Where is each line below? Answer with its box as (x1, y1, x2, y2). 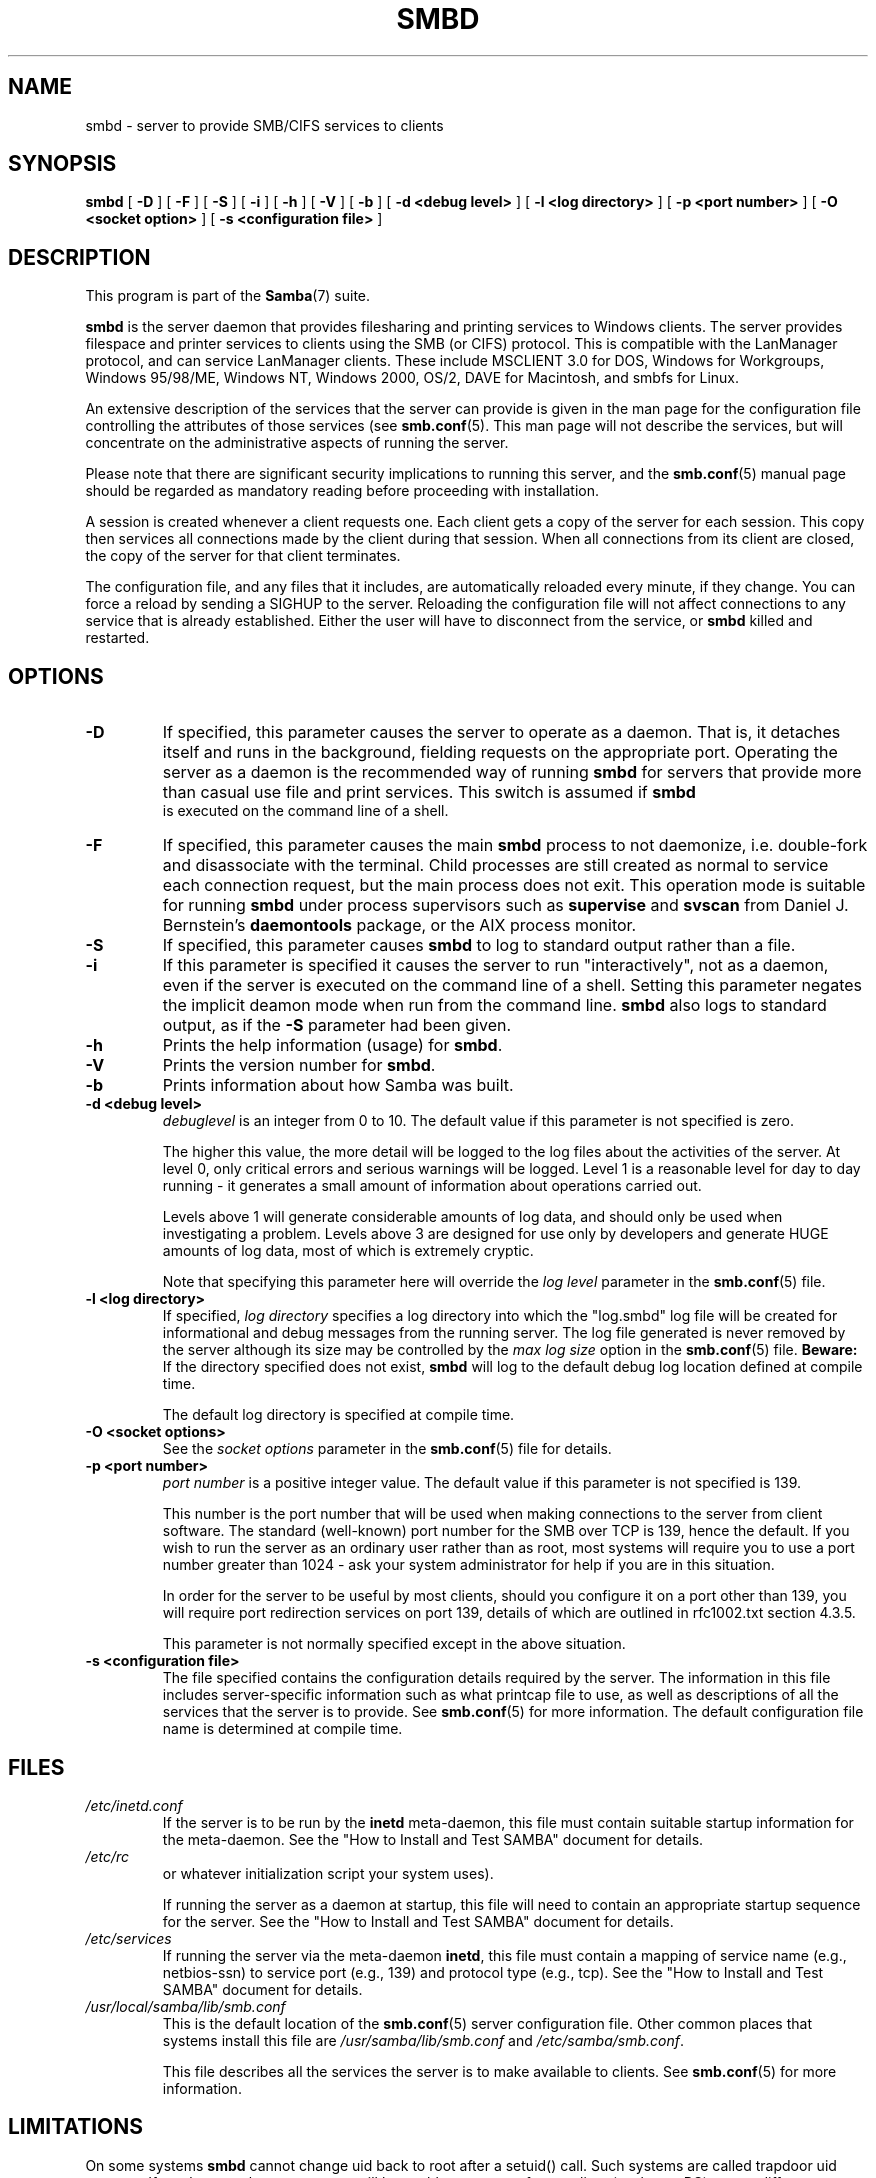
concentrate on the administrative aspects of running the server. (85, 434, 509, 452)
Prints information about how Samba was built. (162, 1075, 514, 1096)
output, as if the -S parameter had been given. (162, 1015, 512, 1036)
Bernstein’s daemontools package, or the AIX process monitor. (162, 915, 637, 936)
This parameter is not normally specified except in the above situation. (162, 1635, 626, 1653)
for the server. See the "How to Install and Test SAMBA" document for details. (162, 1912, 674, 1930)
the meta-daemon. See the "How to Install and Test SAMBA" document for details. (162, 1830, 704, 1848)
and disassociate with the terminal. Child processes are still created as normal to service (162, 855, 829, 876)
